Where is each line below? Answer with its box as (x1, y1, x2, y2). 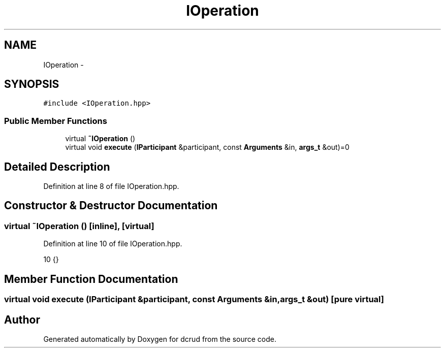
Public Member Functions (4, 115, 107, 126)
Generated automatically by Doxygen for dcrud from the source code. (43, 334, 277, 343)
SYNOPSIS (4, 78, 59, 91)
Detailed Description (4, 160, 110, 173)
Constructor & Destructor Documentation (4, 199, 218, 212)
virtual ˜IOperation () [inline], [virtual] (4, 220, 154, 231)
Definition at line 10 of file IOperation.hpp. (43, 239, 182, 248)
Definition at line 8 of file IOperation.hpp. (43, 182, 179, 191)
